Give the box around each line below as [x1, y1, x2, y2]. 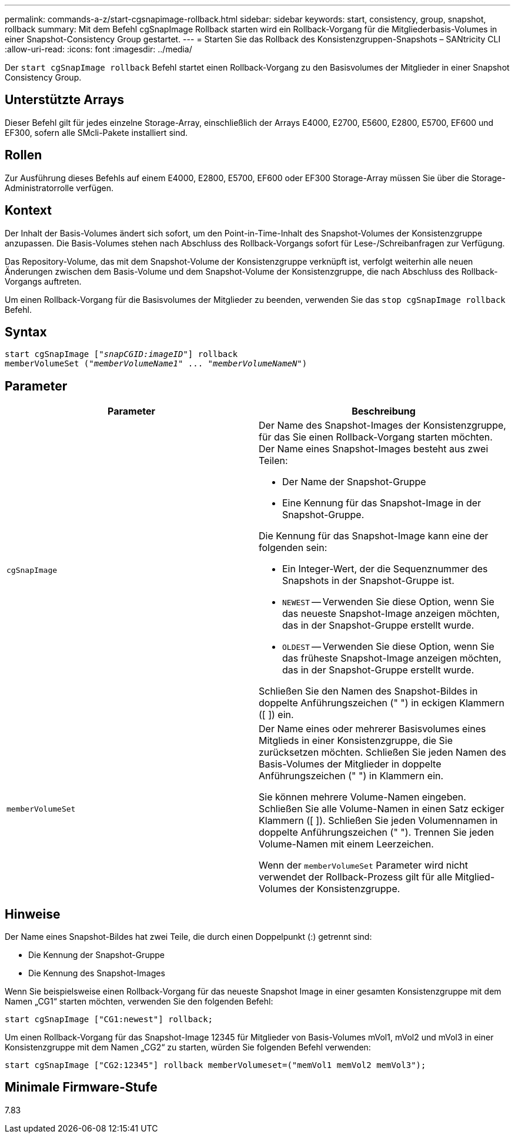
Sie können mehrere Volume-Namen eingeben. [259, 791, 466, 803]
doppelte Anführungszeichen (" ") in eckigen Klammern [259, 697, 504, 709]
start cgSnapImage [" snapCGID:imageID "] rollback [5, 349, 238, 359]
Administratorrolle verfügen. [5, 182, 114, 193]
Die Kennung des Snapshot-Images [28, 968, 165, 979]
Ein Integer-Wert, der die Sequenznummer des [282, 563, 488, 575]
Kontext [5, 203, 52, 218]
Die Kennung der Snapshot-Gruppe [28, 950, 165, 960]
